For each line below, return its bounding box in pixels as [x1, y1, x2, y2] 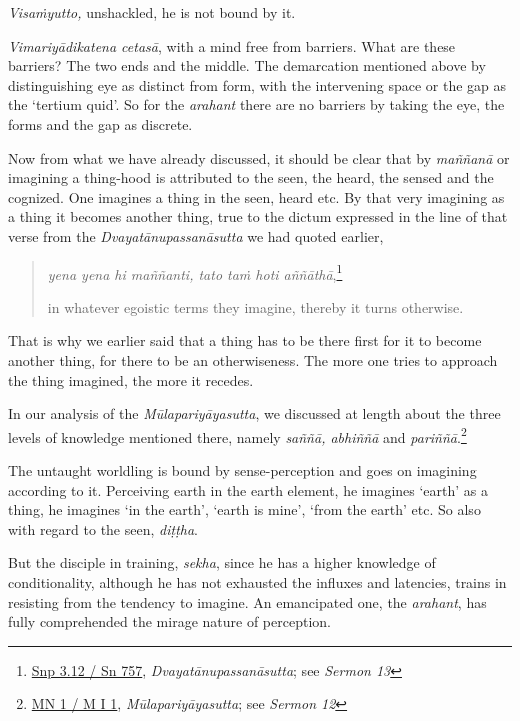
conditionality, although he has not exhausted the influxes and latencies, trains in [8, 571, 507, 592]
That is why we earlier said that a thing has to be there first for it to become [8, 330, 482, 351]
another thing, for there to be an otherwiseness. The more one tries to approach [8, 349, 498, 370]
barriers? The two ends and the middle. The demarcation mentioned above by [8, 55, 486, 76]
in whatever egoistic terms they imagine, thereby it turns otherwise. [47, 296, 464, 317]
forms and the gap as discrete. [8, 113, 193, 134]
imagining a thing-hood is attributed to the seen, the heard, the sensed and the [8, 167, 494, 188]
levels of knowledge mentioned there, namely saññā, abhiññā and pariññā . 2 [8, 423, 467, 447]
